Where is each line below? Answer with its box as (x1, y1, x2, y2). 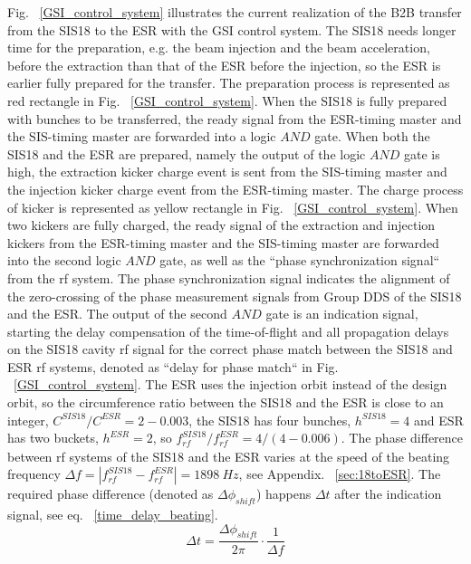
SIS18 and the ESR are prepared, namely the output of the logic (7, 144, 366, 163)
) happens (255, 484, 312, 503)
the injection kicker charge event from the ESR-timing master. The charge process (7, 179, 464, 198)
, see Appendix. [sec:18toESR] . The (238, 464, 441, 483)
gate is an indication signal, (265, 304, 418, 323)
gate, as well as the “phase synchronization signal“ (159, 251, 440, 270)
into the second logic (7, 251, 121, 270)
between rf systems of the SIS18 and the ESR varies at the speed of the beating (7, 446, 450, 465)
